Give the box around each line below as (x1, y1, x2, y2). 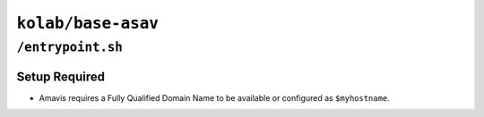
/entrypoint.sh (16, 39, 123, 55)
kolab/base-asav (16, 13, 159, 33)
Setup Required (16, 69, 106, 84)
